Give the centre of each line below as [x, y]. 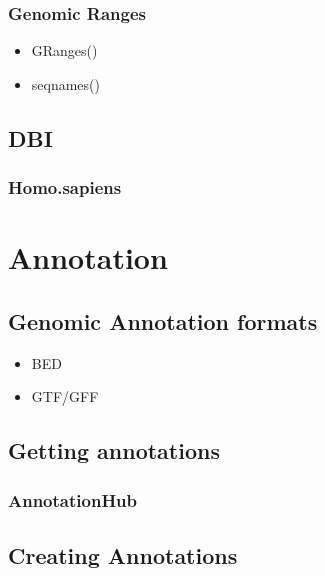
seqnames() [65, 83]
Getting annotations [114, 450]
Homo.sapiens [65, 187]
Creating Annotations [123, 554]
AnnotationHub [73, 499]
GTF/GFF [65, 396]
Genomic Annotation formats [163, 320]
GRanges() [64, 50]
